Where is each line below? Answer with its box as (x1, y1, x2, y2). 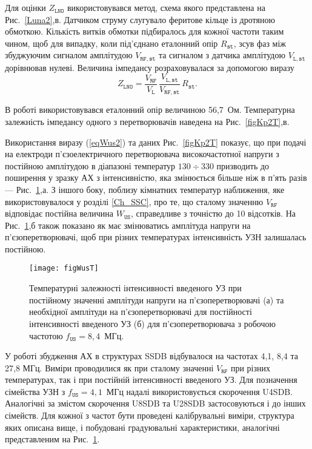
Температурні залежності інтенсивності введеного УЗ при (29, 282, 242, 294)
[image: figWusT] (29, 264, 99, 273)
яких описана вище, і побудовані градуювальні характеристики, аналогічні (5, 420, 280, 433)
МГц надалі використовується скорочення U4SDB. (106, 385, 293, 397)
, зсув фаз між (233, 36, 287, 49)
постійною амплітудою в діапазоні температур (5, 159, 176, 172)
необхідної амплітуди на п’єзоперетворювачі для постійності (29, 305, 252, 318)
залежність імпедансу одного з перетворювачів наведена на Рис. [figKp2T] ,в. (5, 115, 290, 127)
